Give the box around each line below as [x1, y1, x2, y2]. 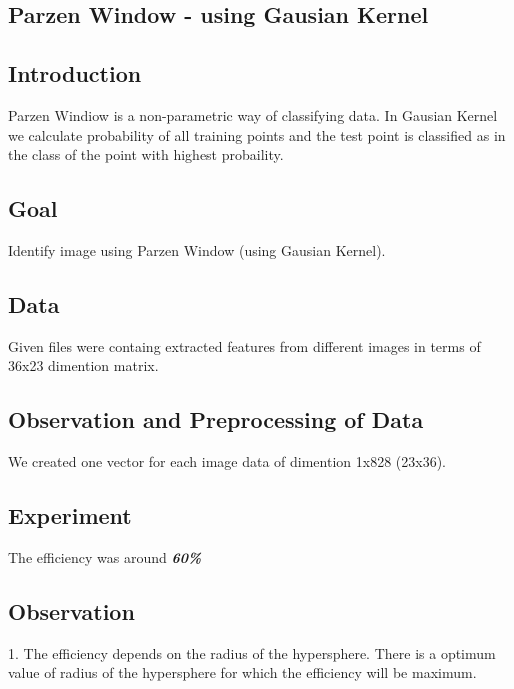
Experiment [8, 500, 132, 531]
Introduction [8, 58, 142, 89]
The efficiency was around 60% [8, 546, 202, 567]
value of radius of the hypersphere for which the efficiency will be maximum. [8, 662, 477, 683]
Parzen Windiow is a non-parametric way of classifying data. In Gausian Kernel [8, 104, 498, 125]
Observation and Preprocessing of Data [8, 404, 424, 435]
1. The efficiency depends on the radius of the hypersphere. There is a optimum [8, 642, 496, 663]
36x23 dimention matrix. [8, 355, 159, 376]
